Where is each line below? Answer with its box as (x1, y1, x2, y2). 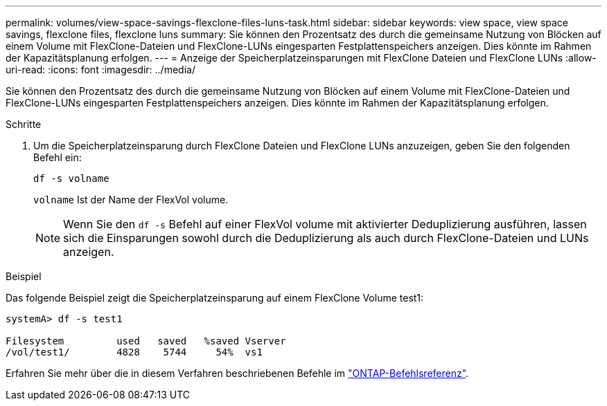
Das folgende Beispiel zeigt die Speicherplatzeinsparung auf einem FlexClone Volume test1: (6, 292, 424, 304)
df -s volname (33, 173, 109, 184)
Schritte (6, 118, 42, 130)
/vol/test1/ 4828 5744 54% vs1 (6, 347, 263, 358)
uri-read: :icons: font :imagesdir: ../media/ (6, 64, 195, 75)
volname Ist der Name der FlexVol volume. (33, 194, 229, 205)
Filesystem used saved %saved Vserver (6, 335, 286, 347)
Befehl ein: (33, 151, 82, 163)
